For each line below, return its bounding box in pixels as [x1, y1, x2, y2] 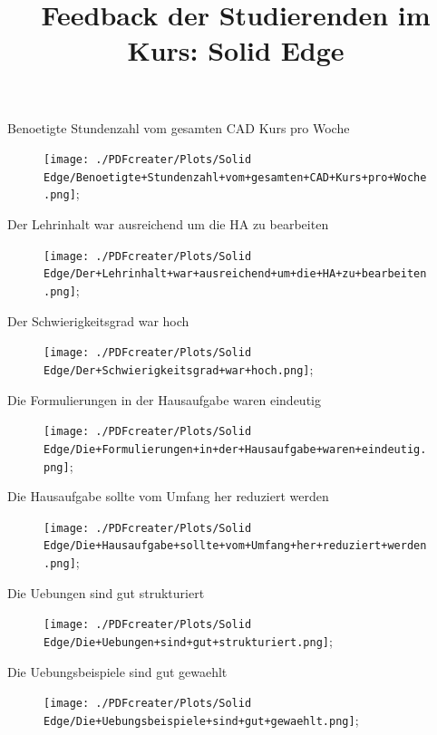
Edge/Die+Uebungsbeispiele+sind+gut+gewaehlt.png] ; [44, 710, 359, 729]
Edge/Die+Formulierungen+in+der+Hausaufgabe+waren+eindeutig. [44, 442, 427, 456]
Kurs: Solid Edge [127, 32, 345, 69]
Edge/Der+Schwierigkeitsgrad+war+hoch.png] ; [44, 359, 314, 378]
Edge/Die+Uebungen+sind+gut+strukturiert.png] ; [44, 631, 333, 650]
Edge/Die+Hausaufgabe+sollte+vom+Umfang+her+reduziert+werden [44, 539, 427, 553]
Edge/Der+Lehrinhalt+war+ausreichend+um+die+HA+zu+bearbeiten [44, 267, 427, 281]
